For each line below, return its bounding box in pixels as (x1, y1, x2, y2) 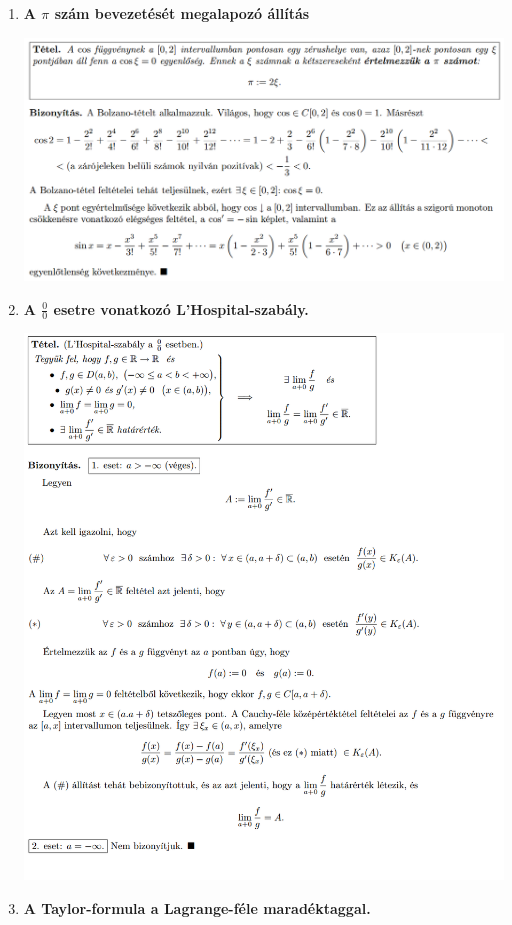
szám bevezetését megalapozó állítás (54, 3, 310, 23)
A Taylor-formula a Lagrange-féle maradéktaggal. (23, 897, 371, 918)
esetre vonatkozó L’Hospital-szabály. (53, 298, 309, 319)
